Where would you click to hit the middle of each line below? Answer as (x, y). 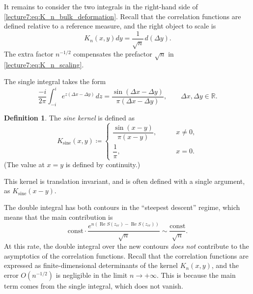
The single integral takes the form (55, 81)
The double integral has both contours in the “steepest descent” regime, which (122, 207)
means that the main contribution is (58, 217)
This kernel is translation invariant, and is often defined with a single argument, (125, 181)
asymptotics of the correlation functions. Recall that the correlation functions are (126, 255)
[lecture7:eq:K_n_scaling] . (44, 65)
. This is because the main (196, 275)
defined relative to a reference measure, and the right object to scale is (110, 26)
